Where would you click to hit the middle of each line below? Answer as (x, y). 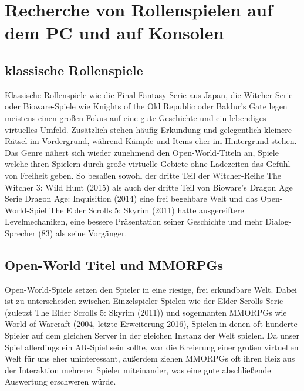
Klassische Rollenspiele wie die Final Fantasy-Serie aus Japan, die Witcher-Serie (149, 94)
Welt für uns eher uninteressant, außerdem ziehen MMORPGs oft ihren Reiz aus (150, 358)
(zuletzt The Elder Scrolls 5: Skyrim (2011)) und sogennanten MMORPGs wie (146, 312)
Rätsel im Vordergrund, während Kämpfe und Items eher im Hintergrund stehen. (151, 141)
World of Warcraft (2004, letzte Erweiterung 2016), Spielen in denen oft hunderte (151, 324)
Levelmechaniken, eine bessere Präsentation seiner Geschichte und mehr (134, 221)
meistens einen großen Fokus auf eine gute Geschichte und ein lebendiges (136, 117)
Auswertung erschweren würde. (60, 381)
